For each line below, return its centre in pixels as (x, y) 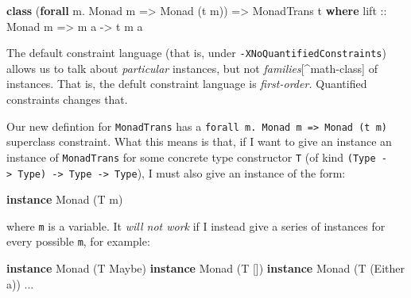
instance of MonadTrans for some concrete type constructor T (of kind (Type (191, 157)
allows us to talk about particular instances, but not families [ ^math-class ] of (192, 68)
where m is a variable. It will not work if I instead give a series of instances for (196, 225)
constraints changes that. (67, 99)
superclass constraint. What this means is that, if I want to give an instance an (199, 141)
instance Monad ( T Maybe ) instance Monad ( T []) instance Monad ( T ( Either (205, 268)
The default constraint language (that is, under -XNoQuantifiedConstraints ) (196, 53)
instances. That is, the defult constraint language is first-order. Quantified (187, 84)
